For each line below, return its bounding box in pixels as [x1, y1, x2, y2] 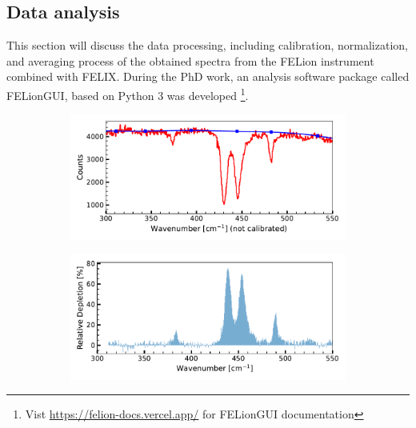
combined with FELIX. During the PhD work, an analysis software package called [6, 68, 410, 85]
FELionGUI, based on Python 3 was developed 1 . [6, 84, 249, 103]
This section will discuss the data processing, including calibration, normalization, [6, 37, 408, 54]
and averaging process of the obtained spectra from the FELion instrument [6, 52, 374, 69]
